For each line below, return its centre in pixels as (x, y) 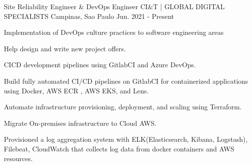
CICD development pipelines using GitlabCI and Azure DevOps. (100, 65)
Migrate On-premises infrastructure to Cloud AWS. (80, 123)
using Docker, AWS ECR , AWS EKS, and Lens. (76, 90)
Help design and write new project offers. (65, 48)
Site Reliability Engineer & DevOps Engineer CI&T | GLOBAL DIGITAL (114, 6)
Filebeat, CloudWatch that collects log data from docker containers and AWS (119, 148)
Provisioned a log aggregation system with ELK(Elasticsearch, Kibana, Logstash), (126, 139)
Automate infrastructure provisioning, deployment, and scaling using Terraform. (123, 107)
